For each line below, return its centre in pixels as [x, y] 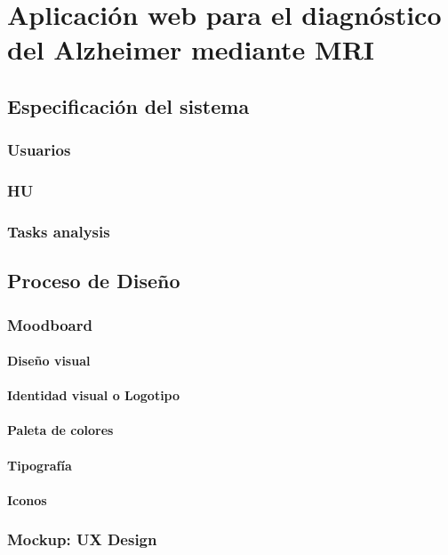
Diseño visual [49, 361]
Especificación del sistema [128, 105]
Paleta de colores [60, 430]
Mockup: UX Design [82, 539]
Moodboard [50, 324]
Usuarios [39, 150]
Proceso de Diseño [94, 281]
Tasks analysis [59, 231]
